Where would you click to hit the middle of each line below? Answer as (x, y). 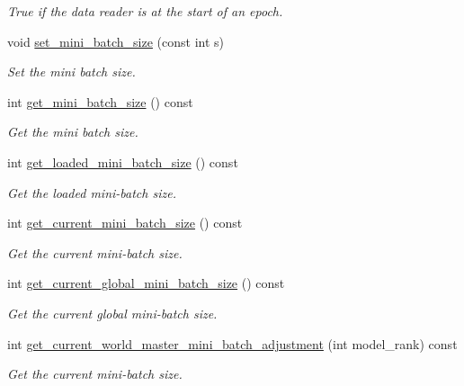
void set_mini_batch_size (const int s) (116, 41)
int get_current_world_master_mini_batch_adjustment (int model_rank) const (232, 343)
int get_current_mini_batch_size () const (125, 223)
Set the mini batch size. (71, 72)
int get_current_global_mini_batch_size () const (146, 283)
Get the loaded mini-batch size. (92, 192)
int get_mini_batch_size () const (100, 101)
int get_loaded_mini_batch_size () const (123, 162)
